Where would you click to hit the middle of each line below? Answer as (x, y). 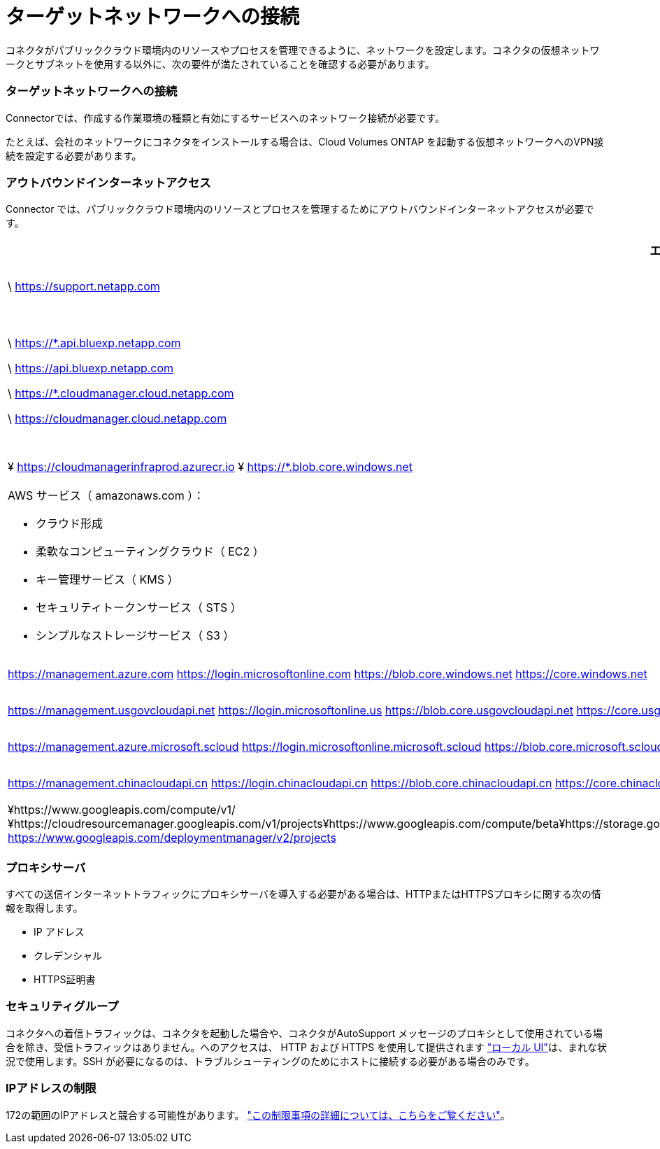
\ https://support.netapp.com (84, 287)
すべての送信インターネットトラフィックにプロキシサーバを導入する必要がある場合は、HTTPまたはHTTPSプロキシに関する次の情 (303, 894)
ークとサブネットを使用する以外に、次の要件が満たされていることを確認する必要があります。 (220, 64)
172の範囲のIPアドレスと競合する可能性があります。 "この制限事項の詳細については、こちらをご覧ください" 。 (258, 1115)
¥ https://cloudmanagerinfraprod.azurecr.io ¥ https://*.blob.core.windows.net (210, 467)
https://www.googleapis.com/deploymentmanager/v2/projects (172, 838)
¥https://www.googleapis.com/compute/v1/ (122, 810)
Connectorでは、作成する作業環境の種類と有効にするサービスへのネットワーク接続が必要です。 (225, 118)
